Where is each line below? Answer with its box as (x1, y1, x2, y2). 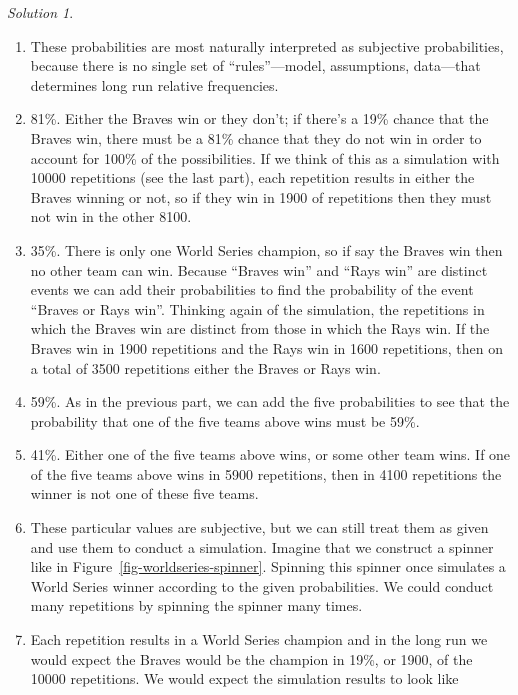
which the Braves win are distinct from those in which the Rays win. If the (30, 318, 490, 339)
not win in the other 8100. (30, 206, 192, 227)
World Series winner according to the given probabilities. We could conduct (30, 575, 494, 596)
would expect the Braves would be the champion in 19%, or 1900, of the (30, 648, 473, 669)
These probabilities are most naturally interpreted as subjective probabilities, (30, 35, 504, 56)
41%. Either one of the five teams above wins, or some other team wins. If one (30, 444, 511, 465)
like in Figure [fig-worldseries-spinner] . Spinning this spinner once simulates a (30, 556, 506, 577)
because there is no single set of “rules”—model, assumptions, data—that (30, 55, 481, 76)
